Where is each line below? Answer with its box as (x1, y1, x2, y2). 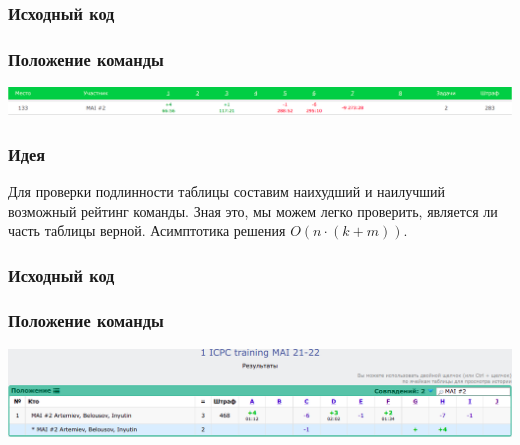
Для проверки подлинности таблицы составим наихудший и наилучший (8, 180, 446, 201)
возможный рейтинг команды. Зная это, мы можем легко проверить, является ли (8, 200, 498, 221)
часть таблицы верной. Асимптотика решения (8, 220, 286, 241)
